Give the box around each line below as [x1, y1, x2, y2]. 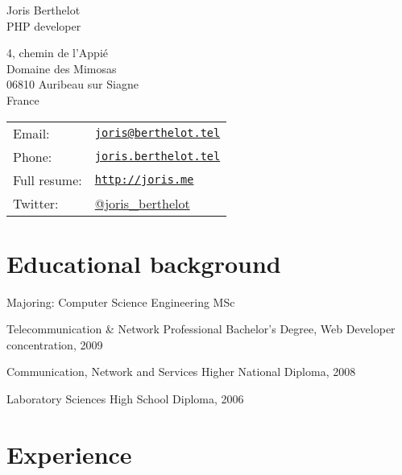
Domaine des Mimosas [6, 60, 117, 76]
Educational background [6, 246, 281, 279]
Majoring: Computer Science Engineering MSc [6, 293, 235, 310]
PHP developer [6, 17, 81, 34]
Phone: [13, 147, 52, 166]
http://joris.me [94, 173, 194, 187]
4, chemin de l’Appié [6, 44, 108, 61]
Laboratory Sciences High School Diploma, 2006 [6, 390, 244, 407]
